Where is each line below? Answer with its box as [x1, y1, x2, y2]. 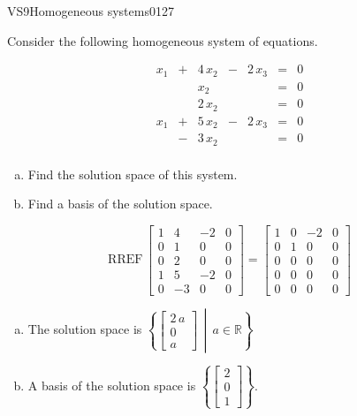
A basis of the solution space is [27, 375, 196, 394]
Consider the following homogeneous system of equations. [7, 31, 318, 49]
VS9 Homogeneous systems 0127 [7, 2, 174, 19]
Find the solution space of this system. [27, 164, 238, 183]
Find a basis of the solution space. [27, 194, 213, 213]
